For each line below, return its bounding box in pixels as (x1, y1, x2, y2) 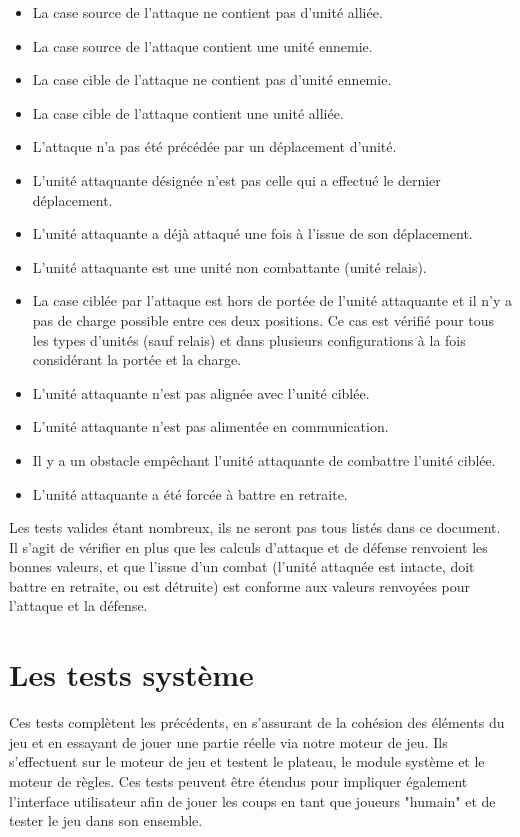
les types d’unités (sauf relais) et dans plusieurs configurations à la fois (32, 329, 466, 350)
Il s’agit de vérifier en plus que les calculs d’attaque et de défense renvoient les (9, 536, 488, 557)
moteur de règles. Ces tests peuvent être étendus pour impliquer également (9, 770, 468, 791)
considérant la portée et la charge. (32, 349, 242, 370)
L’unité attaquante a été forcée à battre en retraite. (32, 483, 348, 504)
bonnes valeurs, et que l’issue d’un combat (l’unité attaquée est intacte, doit (9, 556, 475, 577)
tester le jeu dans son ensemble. (9, 810, 203, 831)
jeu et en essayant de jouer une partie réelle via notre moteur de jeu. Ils (9, 731, 448, 752)
